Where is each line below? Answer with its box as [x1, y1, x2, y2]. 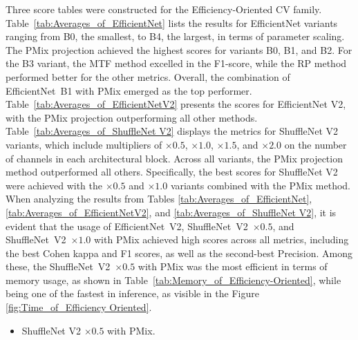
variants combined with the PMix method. [170, 178, 350, 192]
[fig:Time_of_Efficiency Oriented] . [6, 300, 152, 314]
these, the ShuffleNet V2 [6, 259, 111, 274]
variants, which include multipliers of [6, 137, 162, 151]
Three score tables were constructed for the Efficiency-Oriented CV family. [6, 2, 322, 16]
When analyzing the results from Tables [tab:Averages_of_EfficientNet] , [6, 191, 312, 206]
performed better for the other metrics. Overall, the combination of [6, 69, 290, 84]
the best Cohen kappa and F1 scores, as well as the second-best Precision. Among [6, 245, 352, 260]
